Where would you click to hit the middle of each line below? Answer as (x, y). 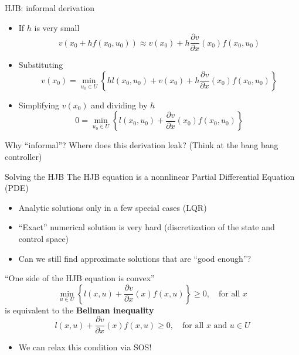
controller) (23, 157)
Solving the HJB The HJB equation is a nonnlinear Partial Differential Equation (150, 176)
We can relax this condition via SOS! (85, 347)
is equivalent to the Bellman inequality (79, 310)
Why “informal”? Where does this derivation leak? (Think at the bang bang (142, 145)
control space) (44, 238)
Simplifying (39, 105)
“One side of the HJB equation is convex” (80, 278)
